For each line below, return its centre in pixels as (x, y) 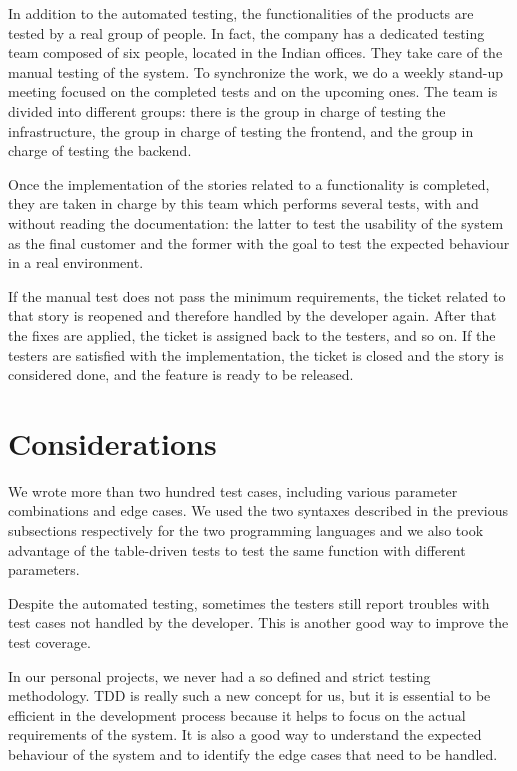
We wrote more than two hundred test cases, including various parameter (233, 490)
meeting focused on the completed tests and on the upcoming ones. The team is (253, 91)
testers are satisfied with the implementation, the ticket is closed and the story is (256, 354)
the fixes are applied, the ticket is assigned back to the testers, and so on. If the (252, 334)
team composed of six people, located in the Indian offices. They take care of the (255, 52)
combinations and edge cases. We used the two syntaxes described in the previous (258, 510)
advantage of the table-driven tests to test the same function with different (237, 549)
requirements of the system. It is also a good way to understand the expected (245, 734)
